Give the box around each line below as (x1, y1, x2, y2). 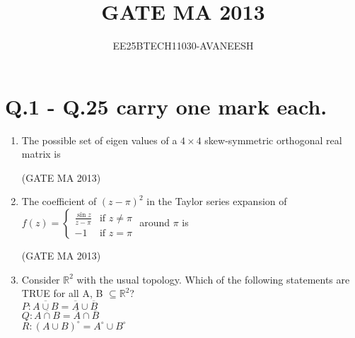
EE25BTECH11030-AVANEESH (112, 38, 254, 53)
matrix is (21, 146, 61, 161)
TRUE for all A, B (21, 286, 103, 301)
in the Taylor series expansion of (146, 194, 287, 209)
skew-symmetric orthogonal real (204, 132, 342, 147)
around (139, 215, 170, 230)
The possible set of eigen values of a (21, 132, 177, 147)
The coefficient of (21, 194, 97, 209)
